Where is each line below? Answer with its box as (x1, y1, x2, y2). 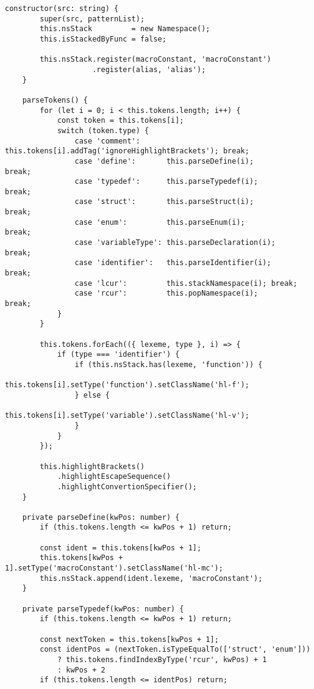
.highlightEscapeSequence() (57, 472, 171, 481)
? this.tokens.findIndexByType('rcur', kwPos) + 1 (57, 655, 267, 664)
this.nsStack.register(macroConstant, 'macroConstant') (40, 55, 271, 64)
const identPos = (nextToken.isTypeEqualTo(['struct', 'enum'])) (40, 645, 311, 654)
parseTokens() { (22, 95, 88, 104)
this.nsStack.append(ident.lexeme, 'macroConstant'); (40, 574, 263, 583)
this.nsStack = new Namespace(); (40, 24, 210, 34)
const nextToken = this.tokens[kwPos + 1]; (40, 635, 219, 644)
